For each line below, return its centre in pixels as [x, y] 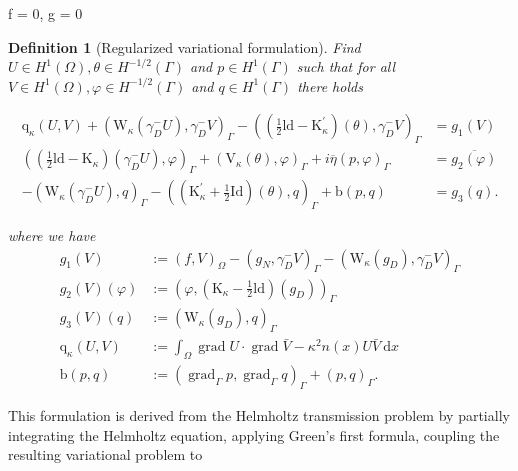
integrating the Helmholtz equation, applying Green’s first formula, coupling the [254, 434]
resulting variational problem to [105, 454]
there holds [330, 85]
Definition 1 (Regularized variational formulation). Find [184, 46]
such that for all [346, 66]
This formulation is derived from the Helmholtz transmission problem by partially [259, 415]
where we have [52, 235]
